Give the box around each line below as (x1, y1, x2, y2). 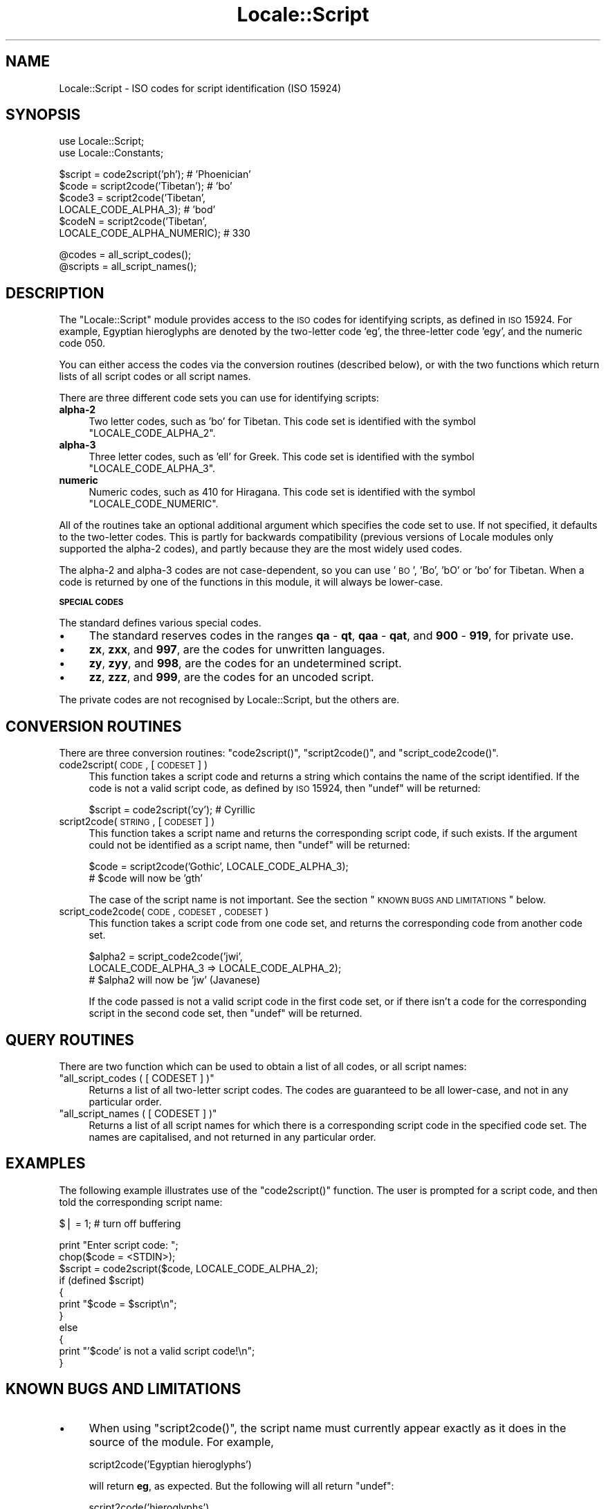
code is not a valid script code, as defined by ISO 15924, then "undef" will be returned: (89, 782, 481, 795)
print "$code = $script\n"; (59, 1297, 177, 1310)
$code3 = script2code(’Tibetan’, (59, 192, 206, 204)
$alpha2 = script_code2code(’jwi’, (89, 950, 243, 963)
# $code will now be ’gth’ (89, 872, 203, 885)
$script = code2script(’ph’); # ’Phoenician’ (59, 168, 251, 181)
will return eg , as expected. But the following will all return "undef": (89, 1479, 394, 1492)
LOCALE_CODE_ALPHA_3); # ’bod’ (59, 204, 216, 216)
